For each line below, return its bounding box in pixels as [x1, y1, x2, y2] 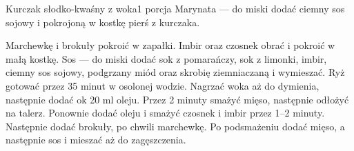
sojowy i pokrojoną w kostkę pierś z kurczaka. [6, 14, 200, 29]
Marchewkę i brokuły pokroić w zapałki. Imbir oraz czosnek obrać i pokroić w [6, 38, 335, 52]
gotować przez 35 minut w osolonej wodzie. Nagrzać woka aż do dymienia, [6, 78, 319, 92]
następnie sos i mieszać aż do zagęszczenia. [6, 132, 186, 147]
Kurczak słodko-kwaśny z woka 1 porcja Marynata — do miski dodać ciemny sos [6, 1, 345, 15]
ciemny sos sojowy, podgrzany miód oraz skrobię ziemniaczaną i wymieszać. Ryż [6, 65, 345, 79]
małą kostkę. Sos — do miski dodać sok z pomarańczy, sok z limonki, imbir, [6, 51, 327, 66]
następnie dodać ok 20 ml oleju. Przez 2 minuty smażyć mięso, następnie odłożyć [6, 92, 349, 106]
